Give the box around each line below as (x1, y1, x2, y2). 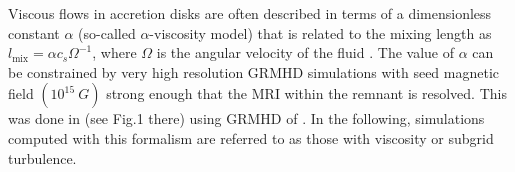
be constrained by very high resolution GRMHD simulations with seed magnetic (8, 61, 500, 82)
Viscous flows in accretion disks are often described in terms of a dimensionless (8, 3, 492, 23)
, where (92, 42, 137, 63)
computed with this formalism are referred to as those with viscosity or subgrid (8, 127, 494, 148)
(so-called (78, 22, 136, 43)
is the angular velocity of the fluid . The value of (156, 42, 454, 63)
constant (8, 22, 60, 43)
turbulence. (8, 147, 77, 168)
